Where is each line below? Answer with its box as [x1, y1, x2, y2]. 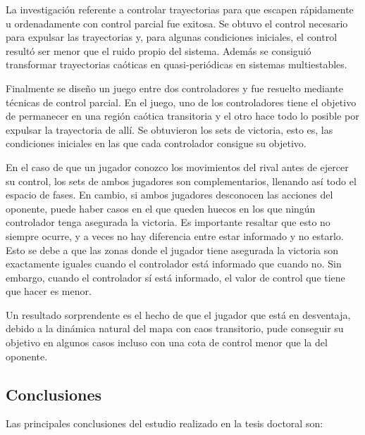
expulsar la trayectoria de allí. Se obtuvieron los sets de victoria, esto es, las [6, 122, 333, 137]
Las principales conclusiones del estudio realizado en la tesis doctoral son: [6, 416, 323, 431]
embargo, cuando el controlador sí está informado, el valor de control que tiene [6, 270, 345, 284]
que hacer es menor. [6, 284, 92, 298]
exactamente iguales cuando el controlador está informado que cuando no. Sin [6, 256, 342, 271]
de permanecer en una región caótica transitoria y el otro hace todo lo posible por [6, 108, 359, 123]
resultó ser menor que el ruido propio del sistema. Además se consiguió [6, 43, 311, 58]
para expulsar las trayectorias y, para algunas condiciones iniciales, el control [6, 30, 338, 44]
